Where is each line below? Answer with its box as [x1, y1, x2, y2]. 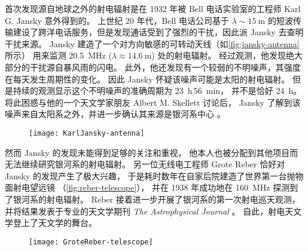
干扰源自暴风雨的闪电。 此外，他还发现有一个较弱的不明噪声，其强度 [29, 60, 301, 73]
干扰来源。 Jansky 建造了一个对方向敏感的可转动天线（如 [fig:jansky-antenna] [5, 37, 300, 50]
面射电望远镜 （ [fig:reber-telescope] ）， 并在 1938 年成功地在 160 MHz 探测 [5, 181, 290, 194]
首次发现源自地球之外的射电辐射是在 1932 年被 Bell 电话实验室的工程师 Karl [5, 2, 301, 14]
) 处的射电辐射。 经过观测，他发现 [151, 49, 286, 62]
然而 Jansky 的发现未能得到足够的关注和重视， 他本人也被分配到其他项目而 [5, 146, 298, 158]
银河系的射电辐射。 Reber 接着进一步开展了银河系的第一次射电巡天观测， [13, 192, 300, 205]
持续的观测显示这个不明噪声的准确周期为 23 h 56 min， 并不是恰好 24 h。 [13, 84, 302, 97]
